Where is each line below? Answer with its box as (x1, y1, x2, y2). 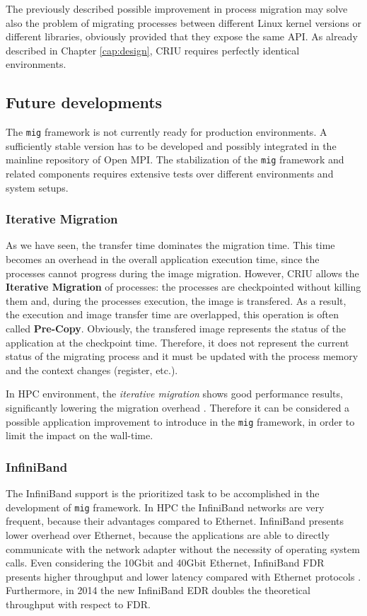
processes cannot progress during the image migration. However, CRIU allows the (6, 265, 359, 280)
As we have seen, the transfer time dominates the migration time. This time (6, 238, 335, 252)
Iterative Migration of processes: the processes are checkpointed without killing (6, 279, 361, 294)
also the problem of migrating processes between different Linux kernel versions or (6, 15, 361, 30)
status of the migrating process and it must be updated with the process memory (6, 349, 359, 364)
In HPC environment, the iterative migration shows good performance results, (6, 386, 343, 401)
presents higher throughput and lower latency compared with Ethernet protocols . (6, 569, 361, 583)
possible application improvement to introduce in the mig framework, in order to (6, 414, 355, 429)
